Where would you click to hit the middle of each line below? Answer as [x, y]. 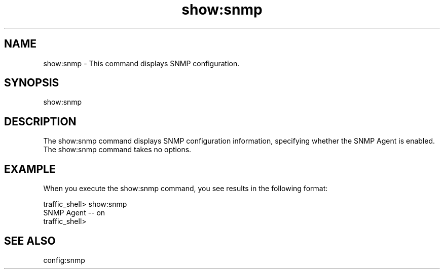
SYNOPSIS [32, 83]
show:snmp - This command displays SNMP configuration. [141, 63]
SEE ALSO [30, 241]
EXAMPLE [30, 169]
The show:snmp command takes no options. [117, 150]
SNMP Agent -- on [74, 213]
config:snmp [64, 260]
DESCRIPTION [40, 121]
